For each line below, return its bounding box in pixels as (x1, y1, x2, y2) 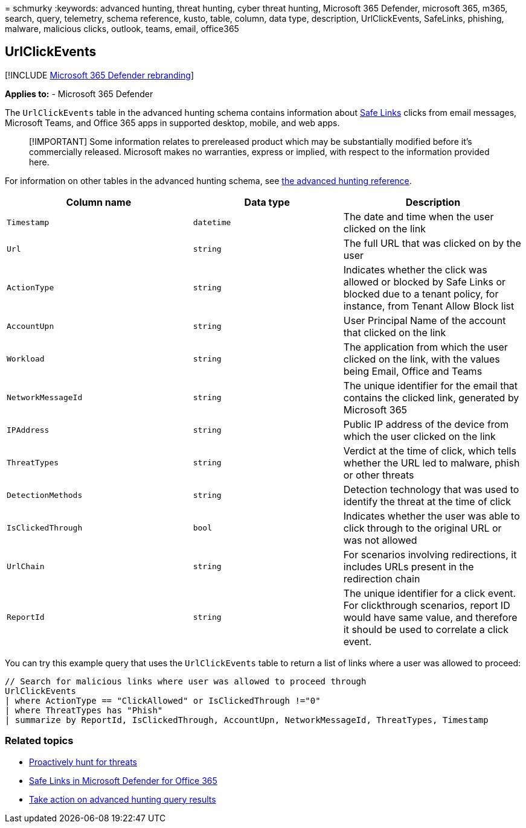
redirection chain (343, 572, 420, 585)
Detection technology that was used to (343, 483, 519, 495)
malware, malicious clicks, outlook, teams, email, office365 (5, 24, 239, 34)
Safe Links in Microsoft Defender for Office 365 (29, 775, 217, 786)
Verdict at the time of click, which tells (343, 444, 516, 457)
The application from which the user (343, 340, 508, 353)
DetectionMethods (7, 491, 83, 500)
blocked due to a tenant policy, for (343, 287, 499, 300)
